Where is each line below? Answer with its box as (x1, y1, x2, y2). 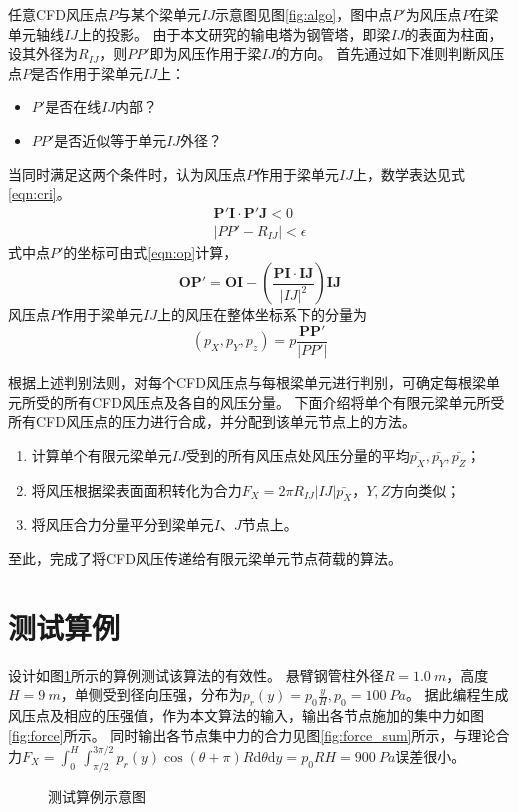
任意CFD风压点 (8, 4, 108, 24)
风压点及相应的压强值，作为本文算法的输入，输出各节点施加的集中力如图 (8, 705, 484, 726)
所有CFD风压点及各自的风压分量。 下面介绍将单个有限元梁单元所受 (63, 391, 505, 412)
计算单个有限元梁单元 (31, 444, 172, 465)
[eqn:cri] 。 (8, 183, 71, 204)
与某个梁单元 (116, 4, 201, 24)
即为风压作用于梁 (149, 43, 262, 64)
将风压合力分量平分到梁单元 (31, 514, 214, 535)
